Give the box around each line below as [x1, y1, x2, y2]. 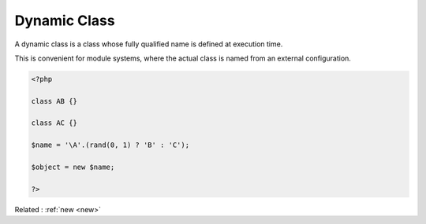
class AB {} [31, 97, 78, 105]
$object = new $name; [31, 163, 115, 172]
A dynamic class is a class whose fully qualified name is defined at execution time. [14, 39, 283, 49]
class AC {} [31, 119, 78, 127]
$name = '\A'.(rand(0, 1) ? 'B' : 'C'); [31, 141, 189, 149]
